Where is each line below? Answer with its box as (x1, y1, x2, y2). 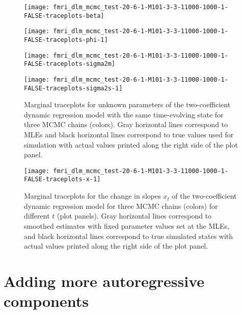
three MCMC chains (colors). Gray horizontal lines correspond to (24, 119, 228, 130)
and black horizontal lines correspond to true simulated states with (24, 230, 233, 241)
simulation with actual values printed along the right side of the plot (24, 139, 238, 150)
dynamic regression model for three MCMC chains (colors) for (24, 200, 218, 211)
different (24, 210, 50, 221)
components (4, 291, 89, 311)
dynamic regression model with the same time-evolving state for (24, 109, 224, 119)
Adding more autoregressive (4, 270, 205, 291)
